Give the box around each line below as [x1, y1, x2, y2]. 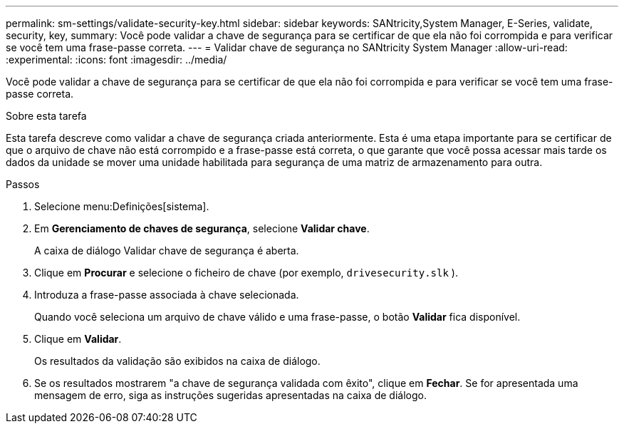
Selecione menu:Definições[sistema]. [34, 200, 209, 212]
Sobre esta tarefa [6, 110, 87, 122]
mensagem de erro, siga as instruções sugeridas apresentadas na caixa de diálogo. [34, 389, 427, 401]
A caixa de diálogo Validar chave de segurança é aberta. [34, 244, 299, 257]
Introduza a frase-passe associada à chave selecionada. [34, 289, 299, 301]
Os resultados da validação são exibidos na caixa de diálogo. [34, 355, 321, 367]
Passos [6, 178, 40, 190]
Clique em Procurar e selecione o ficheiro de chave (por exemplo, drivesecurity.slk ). [34, 267, 458, 279]
